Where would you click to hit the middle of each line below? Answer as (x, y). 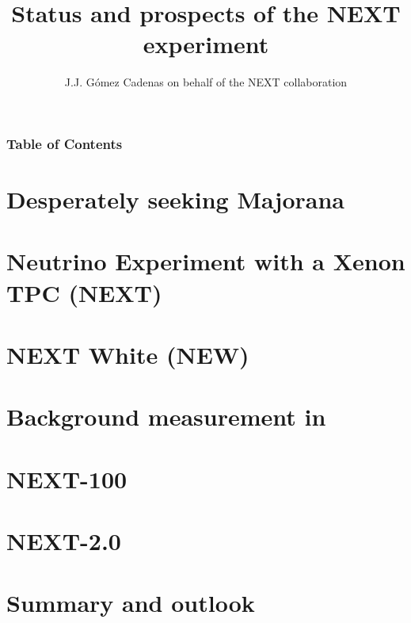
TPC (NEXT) (84, 292)
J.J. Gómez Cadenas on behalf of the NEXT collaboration (206, 82)
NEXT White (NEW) (128, 354)
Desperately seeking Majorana (175, 199)
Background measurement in (166, 417)
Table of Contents (65, 143)
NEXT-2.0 (64, 541)
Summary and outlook (131, 603)
